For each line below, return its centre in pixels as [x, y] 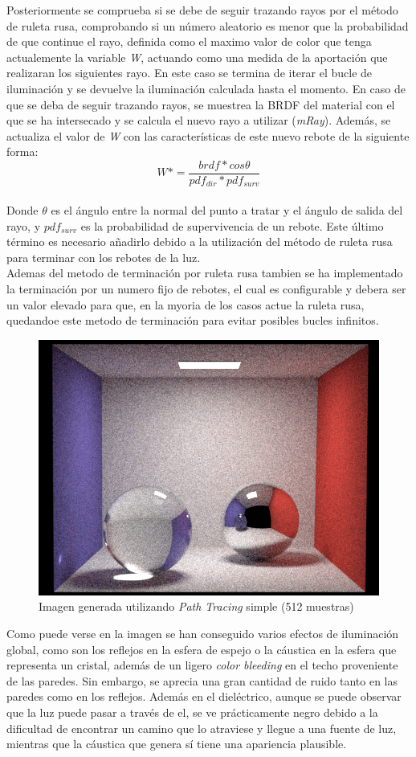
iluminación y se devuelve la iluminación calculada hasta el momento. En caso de [206, 88]
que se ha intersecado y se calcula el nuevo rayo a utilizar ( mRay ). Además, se [199, 120]
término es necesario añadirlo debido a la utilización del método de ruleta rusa [200, 241]
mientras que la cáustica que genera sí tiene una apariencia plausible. [177, 744]
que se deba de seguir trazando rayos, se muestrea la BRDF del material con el [201, 104]
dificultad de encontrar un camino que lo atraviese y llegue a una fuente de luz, [202, 728]
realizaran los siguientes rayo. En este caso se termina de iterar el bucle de [190, 73]
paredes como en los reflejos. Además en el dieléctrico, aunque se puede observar [204, 696]
